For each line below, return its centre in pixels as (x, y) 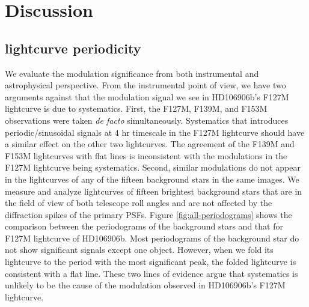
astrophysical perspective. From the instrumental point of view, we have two (145, 85)
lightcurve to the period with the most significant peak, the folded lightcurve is (151, 262)
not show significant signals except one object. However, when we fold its (139, 250)
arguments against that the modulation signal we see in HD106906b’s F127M (147, 96)
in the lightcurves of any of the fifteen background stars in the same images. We (152, 179)
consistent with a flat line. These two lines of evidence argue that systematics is (151, 273)
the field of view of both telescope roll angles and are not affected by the (139, 203)
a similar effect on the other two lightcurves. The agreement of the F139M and (150, 144)
